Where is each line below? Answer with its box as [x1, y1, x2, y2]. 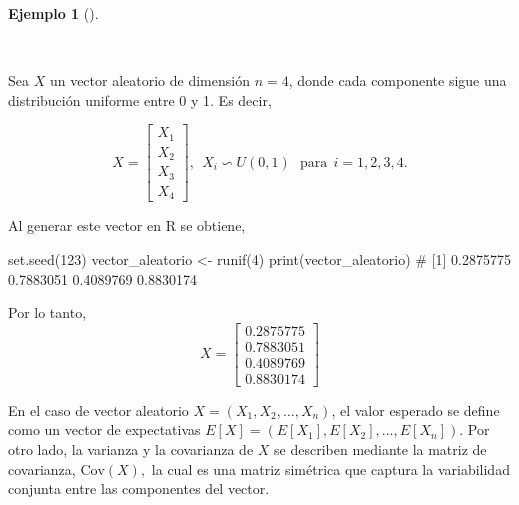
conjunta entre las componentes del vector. [8, 478, 270, 499]
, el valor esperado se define [331, 399, 500, 420]
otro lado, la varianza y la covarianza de [8, 439, 254, 459]
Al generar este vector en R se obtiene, [8, 215, 246, 236]
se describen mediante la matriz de [274, 439, 487, 459]
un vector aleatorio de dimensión [49, 70, 250, 91]
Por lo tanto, [8, 302, 87, 323]
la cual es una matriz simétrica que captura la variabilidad [151, 458, 510, 479]
